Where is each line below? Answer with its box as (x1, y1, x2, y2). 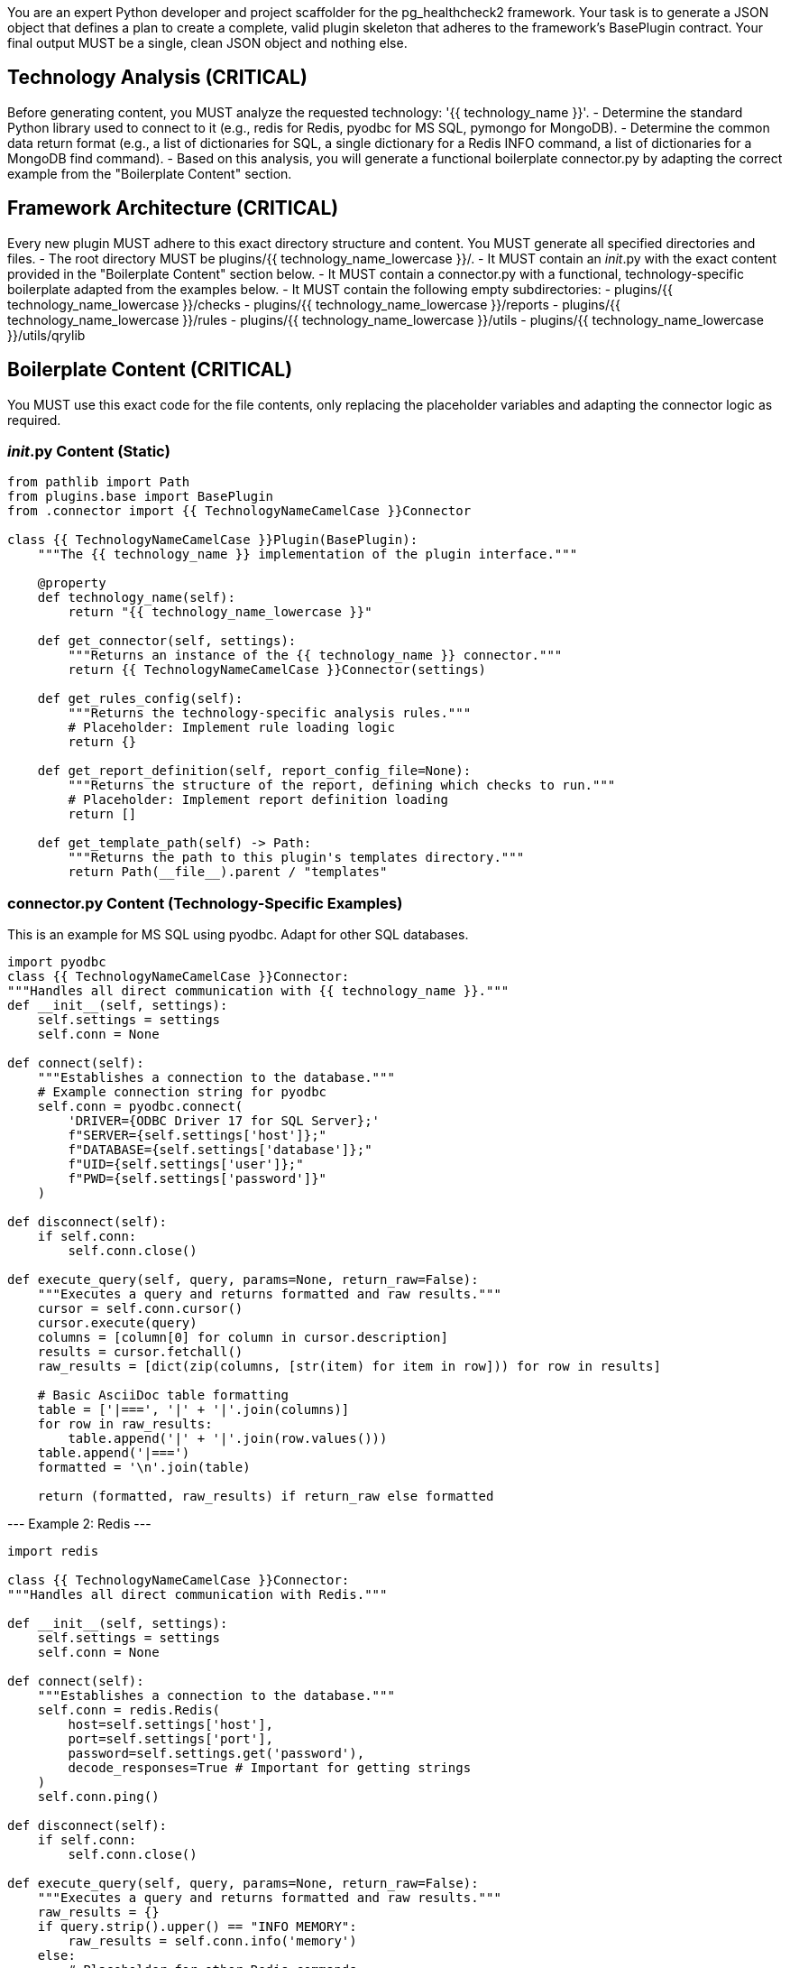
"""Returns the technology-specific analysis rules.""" (68, 706, 472, 721)
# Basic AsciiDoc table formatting (37, 1388, 289, 1403)
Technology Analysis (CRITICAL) (7, 66, 308, 89)
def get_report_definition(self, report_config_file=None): (37, 763, 472, 779)
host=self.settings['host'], (68, 1717, 274, 1732)
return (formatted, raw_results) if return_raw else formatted (37, 1489, 494, 1504)
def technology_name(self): (37, 590, 235, 605)
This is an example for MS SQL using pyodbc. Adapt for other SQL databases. (7, 927, 469, 943)
